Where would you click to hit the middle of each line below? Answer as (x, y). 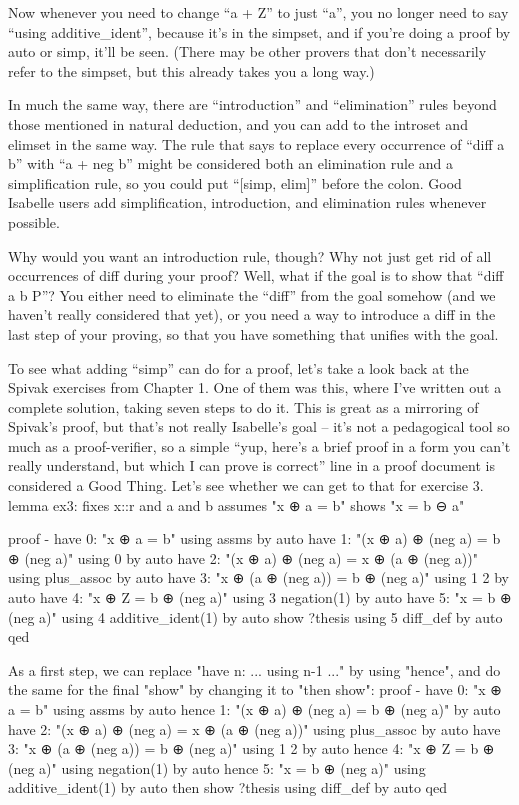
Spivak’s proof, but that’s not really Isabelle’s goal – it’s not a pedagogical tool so (259, 426)
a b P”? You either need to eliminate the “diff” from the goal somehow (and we (252, 294)
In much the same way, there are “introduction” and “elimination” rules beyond (252, 104)
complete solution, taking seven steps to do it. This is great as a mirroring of (243, 406)
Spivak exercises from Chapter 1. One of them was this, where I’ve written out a (255, 387)
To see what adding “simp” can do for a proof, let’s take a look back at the (238, 367)
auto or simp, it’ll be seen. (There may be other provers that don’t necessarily (247, 51)
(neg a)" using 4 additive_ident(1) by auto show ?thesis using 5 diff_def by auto (255, 616)
